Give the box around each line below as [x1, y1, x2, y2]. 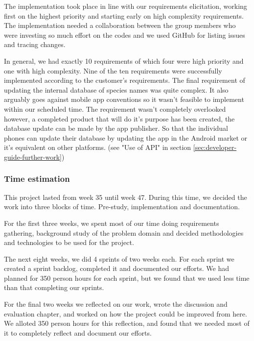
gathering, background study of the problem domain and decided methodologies [4, 227, 244, 238]
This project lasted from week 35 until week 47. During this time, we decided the [4, 192, 247, 202]
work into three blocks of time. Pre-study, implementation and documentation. [4, 201, 240, 212]
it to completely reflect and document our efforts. [4, 327, 152, 338]
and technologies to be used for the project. [4, 237, 134, 247]
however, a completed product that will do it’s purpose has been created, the [4, 113, 235, 123]
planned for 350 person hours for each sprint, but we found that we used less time [4, 272, 250, 283]
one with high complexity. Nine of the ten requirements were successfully [4, 65, 222, 75]
